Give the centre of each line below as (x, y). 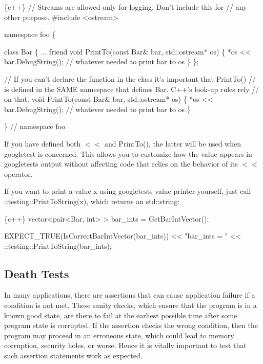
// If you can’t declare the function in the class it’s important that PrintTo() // (130, 78)
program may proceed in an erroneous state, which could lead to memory (119, 335)
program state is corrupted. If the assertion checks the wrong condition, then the (131, 325)
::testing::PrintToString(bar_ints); (58, 245)
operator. (18, 174)
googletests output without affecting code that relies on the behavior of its (121, 164)
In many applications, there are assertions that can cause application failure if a (130, 295)
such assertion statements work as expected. (73, 356)
